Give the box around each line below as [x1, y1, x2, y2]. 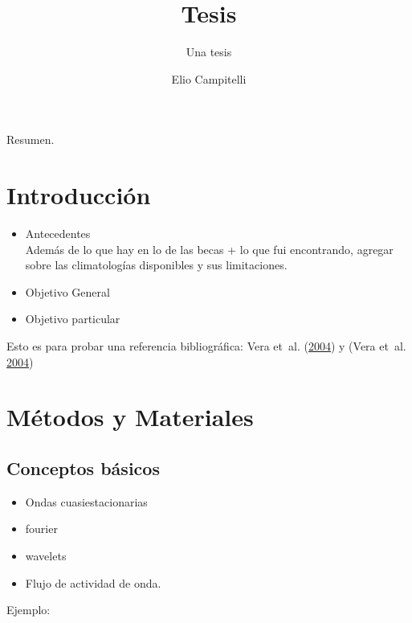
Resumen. [6, 131, 55, 148]
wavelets [25, 547, 67, 564]
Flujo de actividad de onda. [25, 574, 161, 591]
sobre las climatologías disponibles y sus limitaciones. [25, 256, 288, 273]
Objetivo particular [25, 310, 120, 327]
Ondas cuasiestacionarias [25, 493, 148, 510]
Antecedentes [25, 225, 91, 242]
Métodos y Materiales [6, 400, 254, 433]
